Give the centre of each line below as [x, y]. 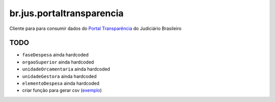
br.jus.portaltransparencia [67, 13]
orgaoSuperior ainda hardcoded [58, 62]
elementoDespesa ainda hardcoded [61, 83]
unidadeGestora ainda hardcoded [59, 76]
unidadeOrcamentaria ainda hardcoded [66, 69]
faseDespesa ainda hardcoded [55, 55]
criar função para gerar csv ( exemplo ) [62, 90]
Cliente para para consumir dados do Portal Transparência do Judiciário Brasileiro [95, 28]
